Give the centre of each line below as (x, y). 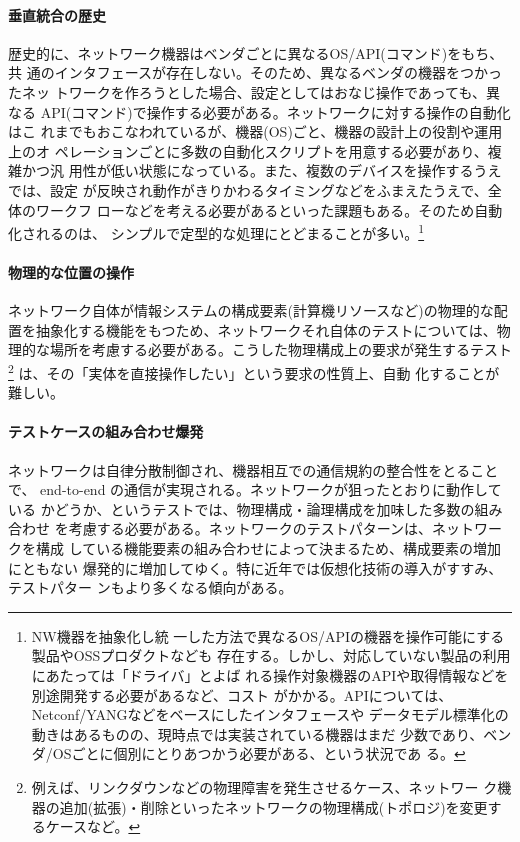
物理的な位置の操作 (71, 271)
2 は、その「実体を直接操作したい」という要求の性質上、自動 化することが (254, 371)
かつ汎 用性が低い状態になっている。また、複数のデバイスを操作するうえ (261, 170)
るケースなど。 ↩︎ (86, 826)
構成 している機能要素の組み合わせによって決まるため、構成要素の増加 (268, 547)
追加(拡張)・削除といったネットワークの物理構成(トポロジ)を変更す (280, 806)
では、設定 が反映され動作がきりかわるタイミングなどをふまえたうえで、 (248, 189)
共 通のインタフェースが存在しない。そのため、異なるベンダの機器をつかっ (255, 72)
